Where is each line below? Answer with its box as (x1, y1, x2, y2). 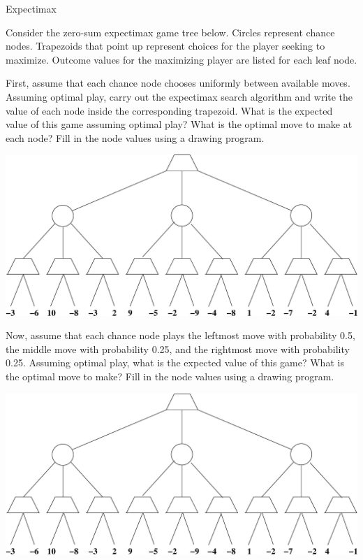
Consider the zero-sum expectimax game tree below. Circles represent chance (6, 24, 335, 39)
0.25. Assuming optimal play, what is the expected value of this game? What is (6, 355, 344, 370)
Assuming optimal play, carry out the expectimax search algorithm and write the (6, 89, 353, 103)
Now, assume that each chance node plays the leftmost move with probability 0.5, (6, 328, 355, 343)
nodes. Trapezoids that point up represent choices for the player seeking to (6, 38, 325, 53)
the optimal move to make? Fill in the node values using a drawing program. (6, 369, 334, 384)
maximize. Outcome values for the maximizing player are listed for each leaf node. (6, 52, 357, 66)
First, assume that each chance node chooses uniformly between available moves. (6, 76, 350, 90)
